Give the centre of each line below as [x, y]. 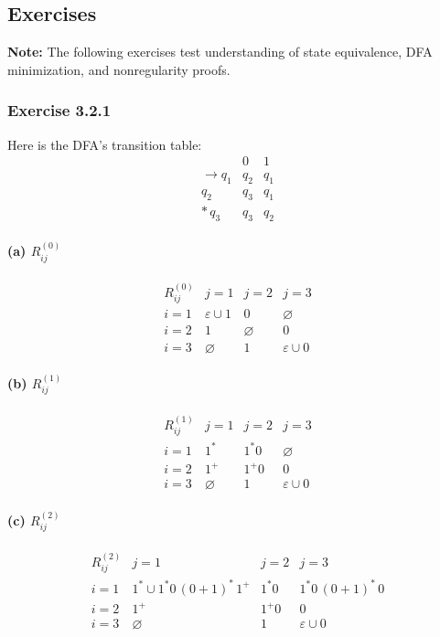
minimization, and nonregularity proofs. [119, 69]
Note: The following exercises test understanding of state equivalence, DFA [220, 52]
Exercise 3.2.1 [59, 110]
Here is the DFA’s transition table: [105, 144]
